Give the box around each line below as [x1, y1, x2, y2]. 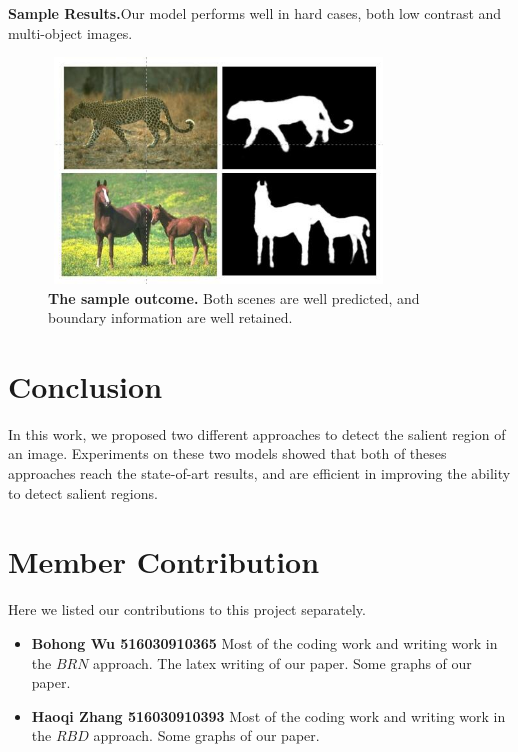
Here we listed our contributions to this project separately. [8, 599, 366, 620]
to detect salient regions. [8, 482, 158, 503]
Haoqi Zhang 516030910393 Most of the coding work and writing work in [31, 705, 506, 726]
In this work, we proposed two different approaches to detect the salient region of [8, 423, 506, 444]
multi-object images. [8, 22, 133, 43]
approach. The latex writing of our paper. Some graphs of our [93, 652, 472, 673]
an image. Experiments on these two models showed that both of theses [8, 443, 447, 464]
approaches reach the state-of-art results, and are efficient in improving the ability [8, 463, 511, 484]
